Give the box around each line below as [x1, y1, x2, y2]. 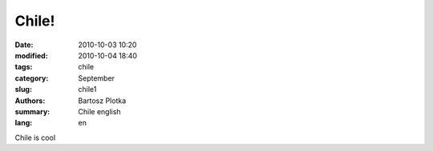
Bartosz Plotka [78, 96, 127, 105]
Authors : [14, 96, 46, 105]
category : [14, 73, 49, 83]
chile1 [78, 85, 97, 94]
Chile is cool [14, 133, 56, 142]
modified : [14, 50, 48, 60]
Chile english [78, 106, 121, 116]
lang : [14, 118, 33, 128]
